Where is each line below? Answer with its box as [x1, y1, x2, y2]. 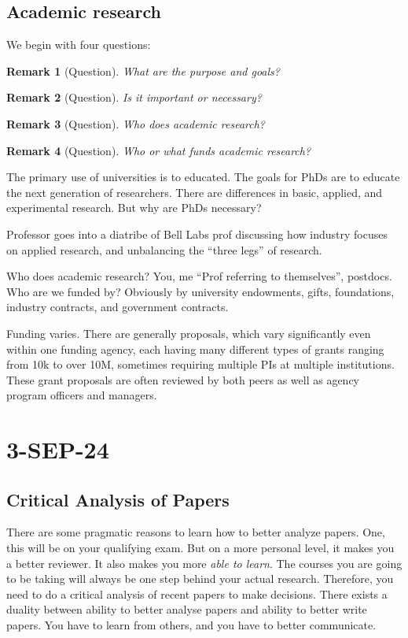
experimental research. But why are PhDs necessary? [6, 199, 262, 216]
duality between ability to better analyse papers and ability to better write [6, 601, 367, 618]
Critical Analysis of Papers [6, 487, 230, 511]
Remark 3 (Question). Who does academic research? [6, 115, 265, 132]
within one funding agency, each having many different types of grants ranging [6, 340, 384, 357]
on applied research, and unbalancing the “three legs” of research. [6, 241, 322, 258]
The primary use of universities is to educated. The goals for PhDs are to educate [6, 169, 400, 185]
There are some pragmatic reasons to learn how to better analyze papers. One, [6, 524, 385, 540]
